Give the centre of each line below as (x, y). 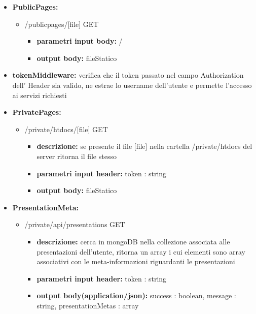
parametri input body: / (80, 41)
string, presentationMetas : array (88, 305)
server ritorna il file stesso (77, 156)
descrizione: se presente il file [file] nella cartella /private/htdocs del (144, 146)
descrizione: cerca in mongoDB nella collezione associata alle (133, 241)
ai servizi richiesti (40, 95)
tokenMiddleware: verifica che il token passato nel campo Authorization (128, 75)
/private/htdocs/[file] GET (66, 129)
